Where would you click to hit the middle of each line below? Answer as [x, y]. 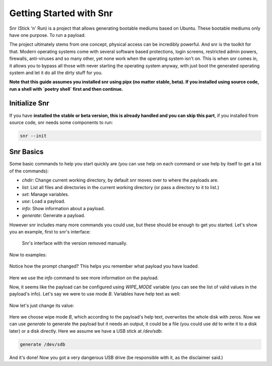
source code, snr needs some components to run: [61, 122]
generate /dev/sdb [43, 344]
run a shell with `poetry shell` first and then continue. [66, 89]
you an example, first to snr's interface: [50, 231]
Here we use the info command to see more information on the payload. [84, 278]
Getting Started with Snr [61, 13]
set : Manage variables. [46, 195]
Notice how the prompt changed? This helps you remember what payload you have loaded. [104, 266]
